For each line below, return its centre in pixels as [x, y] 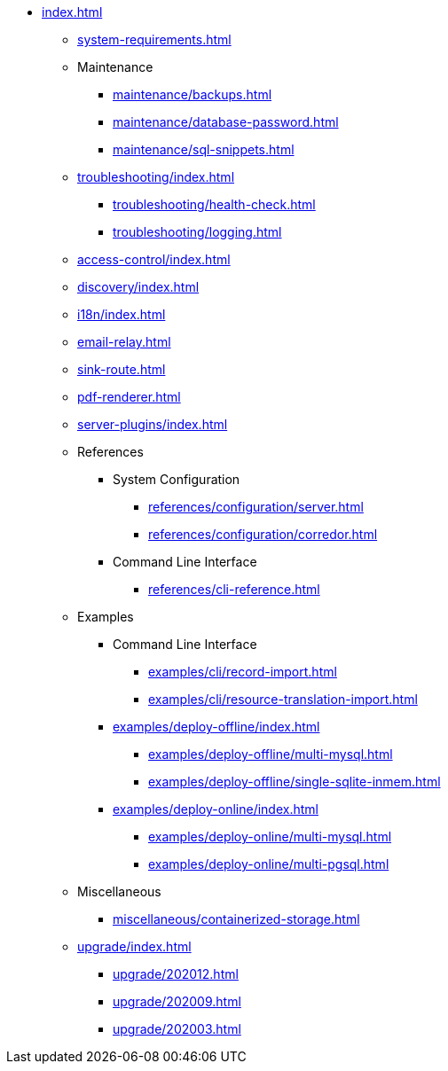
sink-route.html [122, 369]
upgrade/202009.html [177, 1001]
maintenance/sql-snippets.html [204, 149]
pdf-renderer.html [129, 397]
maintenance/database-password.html [226, 122]
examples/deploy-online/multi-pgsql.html [269, 864]
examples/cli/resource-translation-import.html [283, 699]
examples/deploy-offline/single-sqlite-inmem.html [295, 782]
